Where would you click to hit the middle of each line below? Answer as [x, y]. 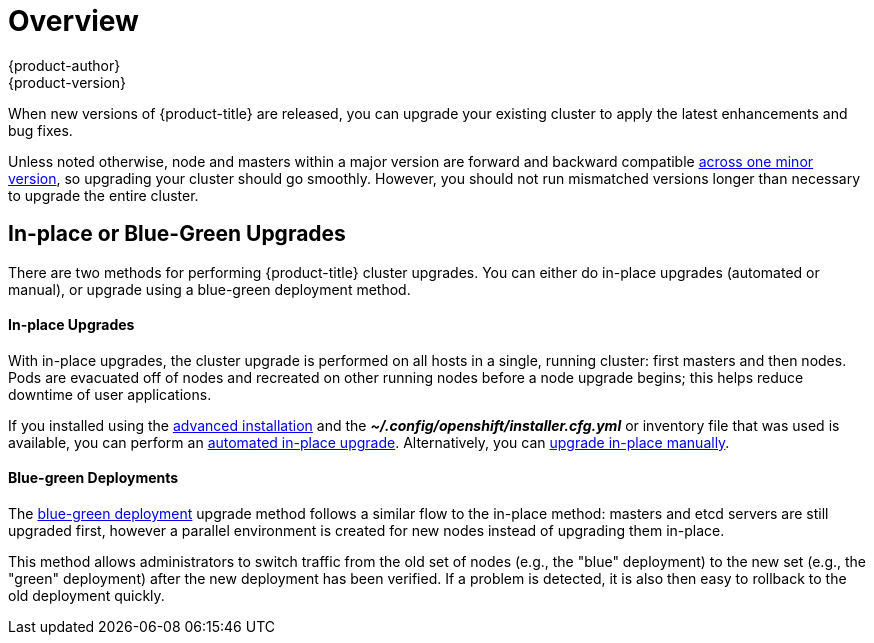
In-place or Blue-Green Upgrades [177, 234]
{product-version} [67, 82]
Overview [73, 21]
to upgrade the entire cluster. [103, 195]
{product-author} [64, 65]
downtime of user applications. [110, 394]
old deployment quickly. [86, 596]
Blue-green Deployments [93, 478]
